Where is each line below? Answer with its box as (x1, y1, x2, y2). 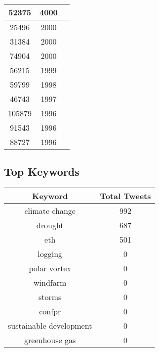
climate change (24, 205, 76, 217)
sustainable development (8, 320, 92, 332)
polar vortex (29, 262, 71, 274)
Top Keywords (4, 164, 79, 179)
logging (38, 248, 63, 260)
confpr (39, 305, 61, 317)
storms (38, 291, 62, 303)
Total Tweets (100, 190, 151, 202)
